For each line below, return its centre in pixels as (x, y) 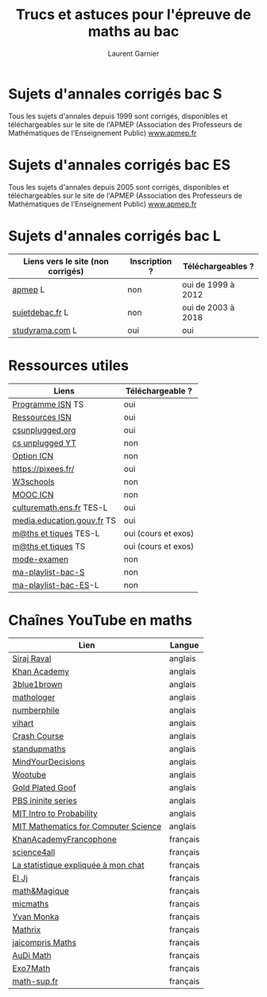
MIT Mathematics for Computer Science (87, 826)
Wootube (29, 775)
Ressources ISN (42, 417)
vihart (23, 723)
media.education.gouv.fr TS (64, 520)
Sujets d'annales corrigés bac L (114, 236)
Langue (184, 645)
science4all (34, 852)
